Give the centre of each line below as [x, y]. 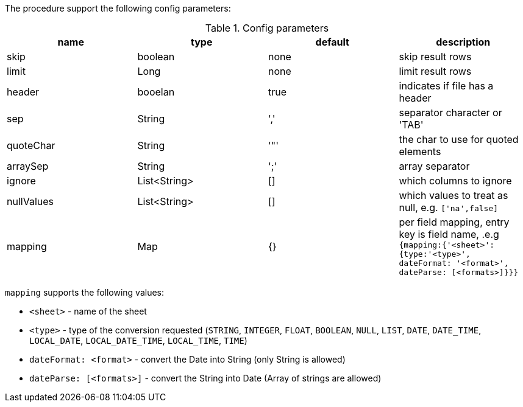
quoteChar [31, 145]
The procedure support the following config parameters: [118, 8]
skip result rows [435, 57]
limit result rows [435, 71]
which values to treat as [454, 195]
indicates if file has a [446, 86]
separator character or [450, 113]
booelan [156, 92]
